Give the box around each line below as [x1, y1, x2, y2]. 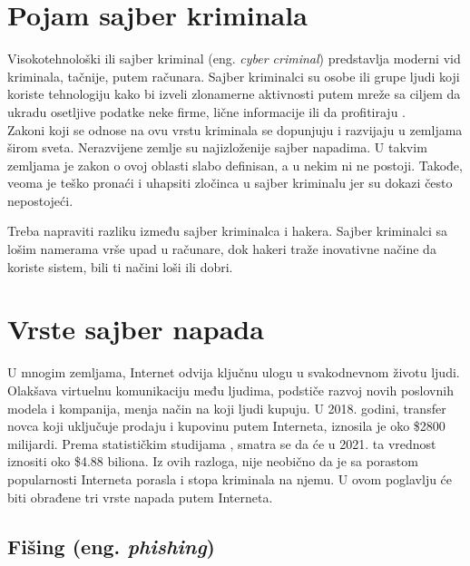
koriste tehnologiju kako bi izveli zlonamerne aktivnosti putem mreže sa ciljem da [7, 84, 461, 103]
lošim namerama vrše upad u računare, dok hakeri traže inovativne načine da [7, 239, 436, 259]
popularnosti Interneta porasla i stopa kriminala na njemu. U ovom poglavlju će [7, 469, 453, 488]
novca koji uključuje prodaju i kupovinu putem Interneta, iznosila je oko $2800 [7, 416, 446, 435]
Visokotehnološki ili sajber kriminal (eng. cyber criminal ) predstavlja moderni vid [7, 49, 461, 68]
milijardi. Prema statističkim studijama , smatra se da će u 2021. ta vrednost [7, 434, 436, 453]
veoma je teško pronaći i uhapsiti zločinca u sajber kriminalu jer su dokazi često [7, 173, 453, 192]
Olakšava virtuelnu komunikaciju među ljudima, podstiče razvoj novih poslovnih [7, 380, 454, 399]
